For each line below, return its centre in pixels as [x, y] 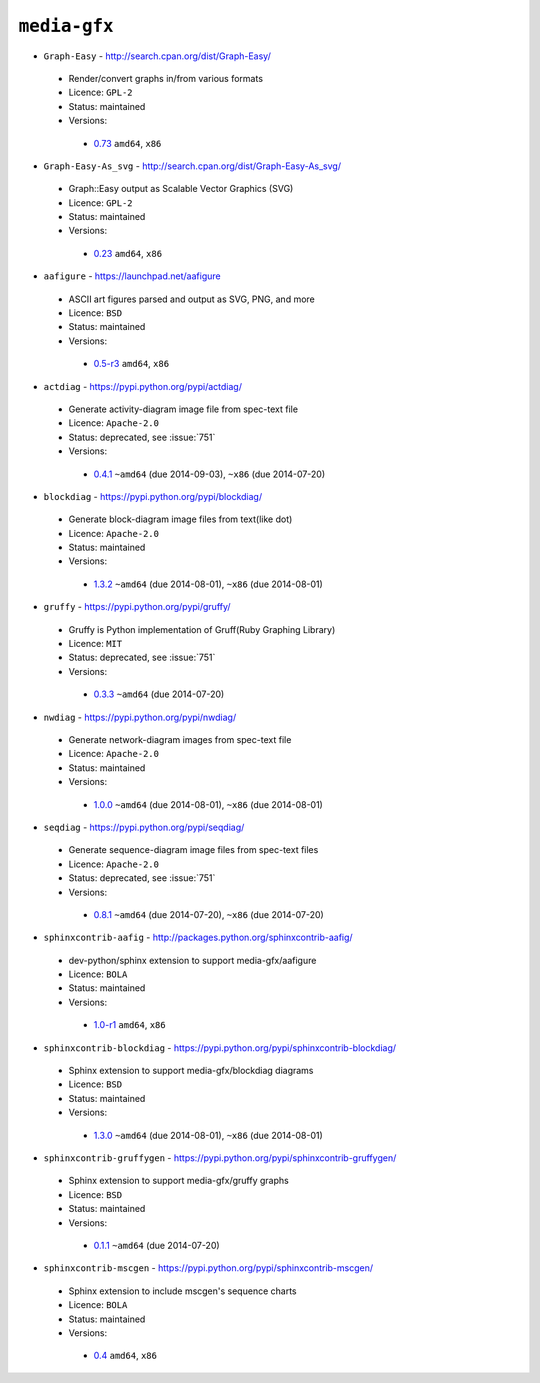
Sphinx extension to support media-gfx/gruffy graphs [178, 1181]
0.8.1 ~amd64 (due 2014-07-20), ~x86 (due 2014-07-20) [208, 914]
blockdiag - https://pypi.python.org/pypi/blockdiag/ [153, 496]
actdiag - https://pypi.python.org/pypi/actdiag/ [142, 386]
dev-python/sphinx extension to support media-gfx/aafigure [192, 960]
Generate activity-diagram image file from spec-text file [183, 409]
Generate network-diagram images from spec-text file [180, 739]
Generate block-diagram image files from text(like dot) [180, 519]
